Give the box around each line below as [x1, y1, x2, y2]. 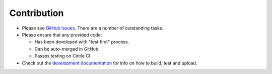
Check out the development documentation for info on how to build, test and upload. [22, 60, 197, 66]
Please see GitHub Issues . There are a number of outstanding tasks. [22, 25, 164, 31]
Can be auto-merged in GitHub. [34, 45, 100, 52]
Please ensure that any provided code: [22, 31, 102, 37]
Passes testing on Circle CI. [34, 53, 92, 59]
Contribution [9, 7, 64, 18]
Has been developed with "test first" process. [34, 39, 129, 45]
